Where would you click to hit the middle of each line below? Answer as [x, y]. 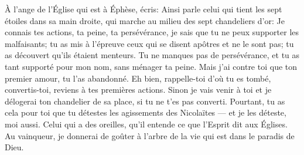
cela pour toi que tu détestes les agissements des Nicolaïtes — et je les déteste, [146, 112]
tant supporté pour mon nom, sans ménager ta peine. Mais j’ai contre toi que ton [151, 66]
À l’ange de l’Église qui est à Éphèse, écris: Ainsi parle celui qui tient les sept [144, 9]
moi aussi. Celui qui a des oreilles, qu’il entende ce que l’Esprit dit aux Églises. [146, 124]
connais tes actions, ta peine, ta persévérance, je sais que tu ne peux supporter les [152, 32]
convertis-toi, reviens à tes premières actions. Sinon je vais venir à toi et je [138, 90]
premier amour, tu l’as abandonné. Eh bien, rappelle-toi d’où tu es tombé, [138, 78]
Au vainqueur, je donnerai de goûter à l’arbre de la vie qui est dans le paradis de [150, 135]
